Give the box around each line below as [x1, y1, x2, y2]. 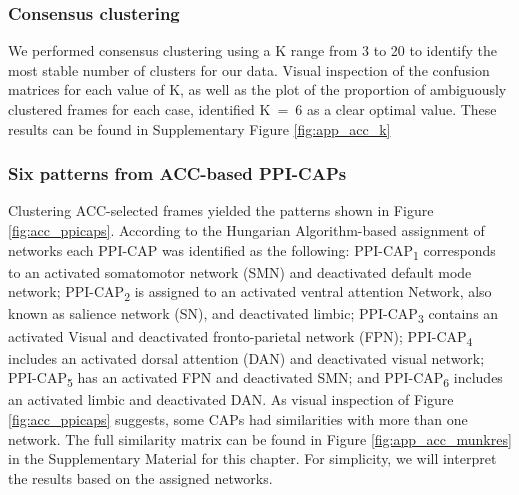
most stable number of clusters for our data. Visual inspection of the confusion [8, 59, 490, 80]
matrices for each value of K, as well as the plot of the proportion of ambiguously [8, 79, 507, 100]
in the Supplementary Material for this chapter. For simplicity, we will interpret [8, 448, 497, 469]
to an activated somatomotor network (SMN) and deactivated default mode [8, 261, 472, 282]
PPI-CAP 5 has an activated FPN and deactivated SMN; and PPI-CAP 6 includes [8, 367, 503, 391]
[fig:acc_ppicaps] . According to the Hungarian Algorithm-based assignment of [8, 220, 485, 240]
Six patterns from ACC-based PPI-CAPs [8, 161, 347, 186]
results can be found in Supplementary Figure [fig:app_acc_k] [8, 118, 391, 139]
